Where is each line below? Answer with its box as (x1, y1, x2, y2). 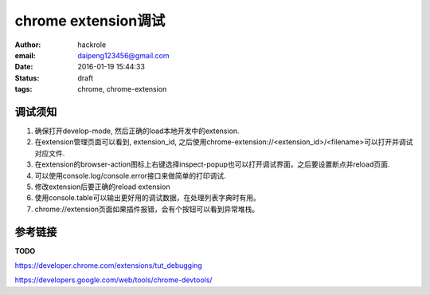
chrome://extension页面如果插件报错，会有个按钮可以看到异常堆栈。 (34, 204, 260, 214)
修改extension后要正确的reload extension (34, 182, 170, 191)
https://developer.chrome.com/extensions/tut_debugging (14, 261, 202, 270)
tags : (14, 85, 33, 94)
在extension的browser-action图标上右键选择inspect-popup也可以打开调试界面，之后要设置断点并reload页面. (34, 159, 390, 169)
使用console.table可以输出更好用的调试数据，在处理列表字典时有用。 (34, 193, 260, 203)
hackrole (77, 40, 107, 49)
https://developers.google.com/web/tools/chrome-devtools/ (14, 275, 213, 285)
